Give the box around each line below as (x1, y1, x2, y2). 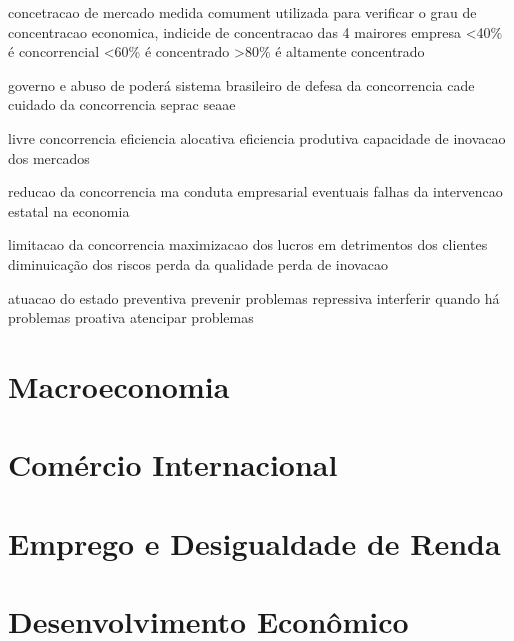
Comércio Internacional (8, 444, 338, 485)
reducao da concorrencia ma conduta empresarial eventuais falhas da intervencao (8, 181, 503, 202)
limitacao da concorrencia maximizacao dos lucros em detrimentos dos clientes (8, 234, 488, 255)
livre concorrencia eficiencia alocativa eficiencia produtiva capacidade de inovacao (8, 127, 506, 148)
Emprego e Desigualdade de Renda (8, 522, 501, 563)
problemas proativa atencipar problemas (8, 307, 254, 328)
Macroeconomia (8, 365, 230, 406)
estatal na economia (8, 200, 130, 221)
